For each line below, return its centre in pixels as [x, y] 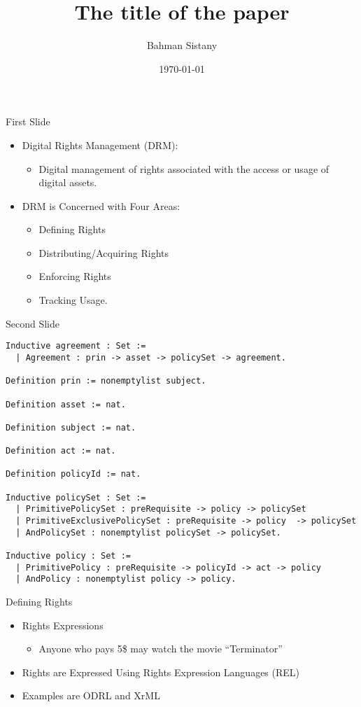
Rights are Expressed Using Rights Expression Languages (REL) [161, 672]
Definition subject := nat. [71, 427]
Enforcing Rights [75, 276]
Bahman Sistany [182, 45]
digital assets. [68, 182]
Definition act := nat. [61, 451]
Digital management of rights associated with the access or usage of [184, 168]
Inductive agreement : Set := [76, 346]
